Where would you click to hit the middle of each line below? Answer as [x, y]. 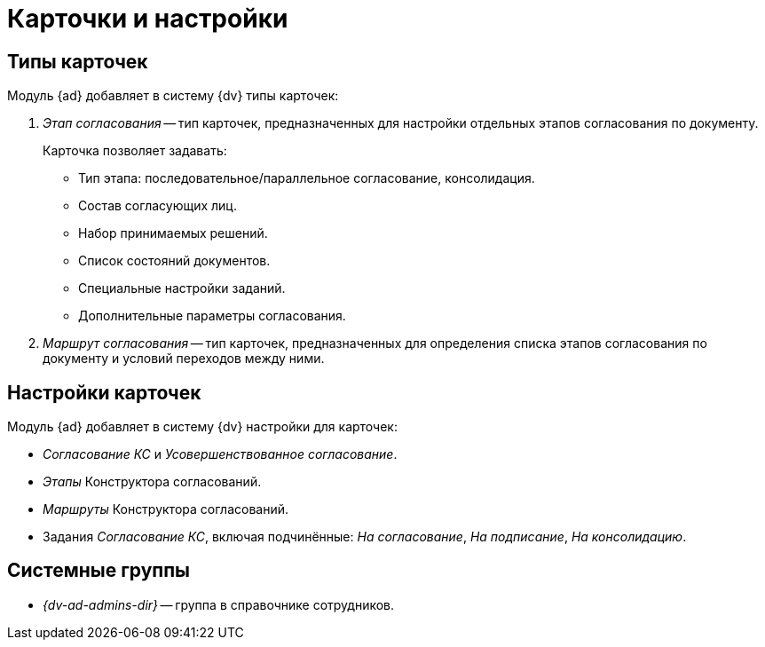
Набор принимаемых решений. [173, 233]
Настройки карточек [104, 392]
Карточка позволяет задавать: [135, 151]
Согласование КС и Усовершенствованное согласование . [220, 454]
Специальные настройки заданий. [182, 288]
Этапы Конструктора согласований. [152, 482]
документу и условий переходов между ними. [184, 359]
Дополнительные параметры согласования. [212, 316]
